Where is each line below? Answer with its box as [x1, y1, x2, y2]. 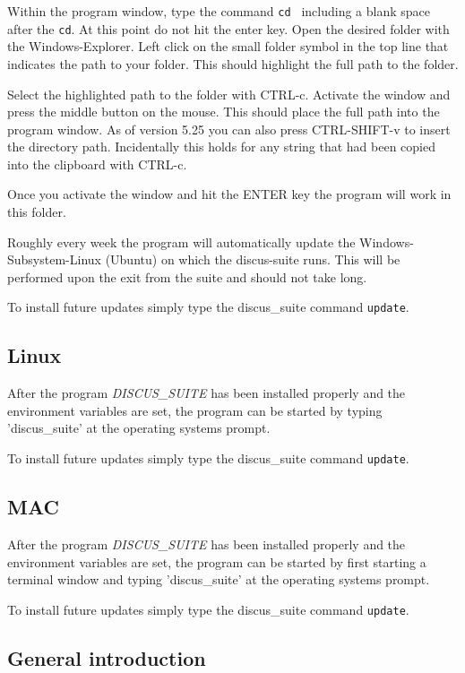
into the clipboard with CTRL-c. [7, 154, 187, 173]
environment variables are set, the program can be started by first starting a [7, 552, 426, 571]
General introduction [7, 643, 206, 671]
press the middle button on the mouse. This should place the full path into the [7, 102, 440, 121]
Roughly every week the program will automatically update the [7, 232, 356, 251]
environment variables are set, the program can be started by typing [7, 401, 383, 419]
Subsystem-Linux [7, 250, 101, 269]
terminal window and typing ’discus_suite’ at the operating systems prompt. [7, 570, 430, 589]
